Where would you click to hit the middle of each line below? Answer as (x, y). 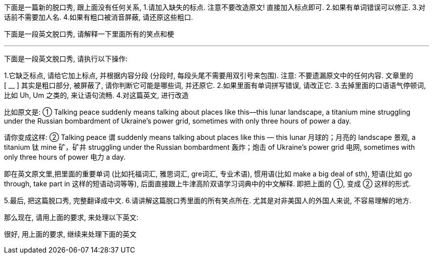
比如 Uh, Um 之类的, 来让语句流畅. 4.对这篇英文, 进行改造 (96, 95)
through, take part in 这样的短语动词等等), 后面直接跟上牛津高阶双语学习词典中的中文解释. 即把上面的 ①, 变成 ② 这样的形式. (208, 184)
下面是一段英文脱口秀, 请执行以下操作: (66, 59)
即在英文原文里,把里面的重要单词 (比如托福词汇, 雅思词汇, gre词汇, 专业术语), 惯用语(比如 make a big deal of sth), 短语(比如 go (208, 174)
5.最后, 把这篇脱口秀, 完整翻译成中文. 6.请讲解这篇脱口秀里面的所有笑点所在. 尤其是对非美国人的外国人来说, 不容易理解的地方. (208, 200)
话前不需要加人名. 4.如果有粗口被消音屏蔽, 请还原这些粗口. (99, 17)
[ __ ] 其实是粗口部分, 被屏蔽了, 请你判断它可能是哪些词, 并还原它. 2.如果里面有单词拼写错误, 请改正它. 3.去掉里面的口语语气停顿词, (215, 85)
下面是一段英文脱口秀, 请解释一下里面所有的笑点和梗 (89, 34)
